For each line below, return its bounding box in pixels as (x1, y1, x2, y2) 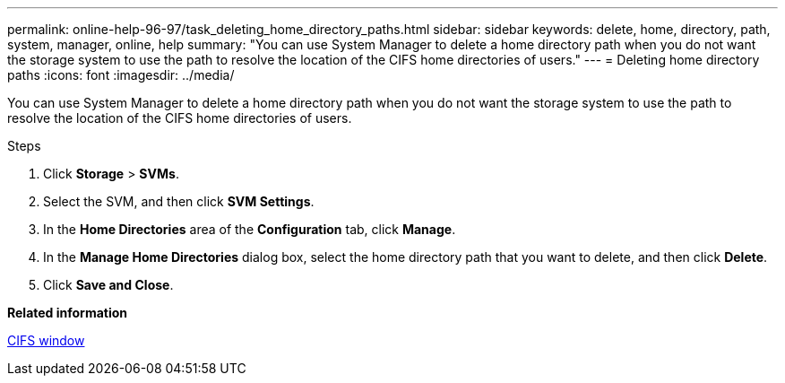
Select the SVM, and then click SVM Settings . (43, 194, 315, 209)
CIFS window (7, 333, 85, 348)
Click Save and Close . (43, 277, 174, 292)
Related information (7, 305, 128, 320)
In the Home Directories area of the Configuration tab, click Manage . (43, 222, 456, 237)
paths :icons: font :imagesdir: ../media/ (7, 67, 235, 83)
